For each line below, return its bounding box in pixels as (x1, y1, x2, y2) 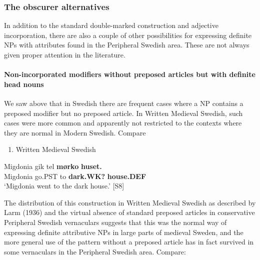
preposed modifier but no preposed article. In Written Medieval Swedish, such (4, 107, 243, 118)
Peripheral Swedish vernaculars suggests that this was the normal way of (4, 216, 227, 227)
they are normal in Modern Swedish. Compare (4, 127, 146, 137)
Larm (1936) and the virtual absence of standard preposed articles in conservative (4, 207, 255, 217)
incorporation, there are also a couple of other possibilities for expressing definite (4, 29, 252, 40)
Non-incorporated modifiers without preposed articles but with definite (4, 69, 255, 79)
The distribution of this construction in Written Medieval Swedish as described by (4, 197, 256, 207)
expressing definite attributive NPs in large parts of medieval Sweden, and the (4, 226, 243, 237)
